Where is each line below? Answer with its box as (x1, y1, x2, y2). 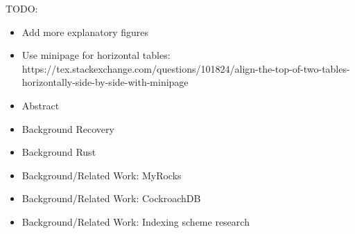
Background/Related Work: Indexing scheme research (21, 214, 250, 228)
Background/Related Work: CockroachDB (21, 191, 201, 206)
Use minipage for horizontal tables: (21, 48, 171, 62)
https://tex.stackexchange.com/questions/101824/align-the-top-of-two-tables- (21, 61, 350, 75)
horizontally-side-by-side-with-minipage (21, 75, 189, 89)
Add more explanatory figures (21, 24, 149, 39)
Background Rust (21, 145, 96, 159)
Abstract (21, 98, 60, 112)
